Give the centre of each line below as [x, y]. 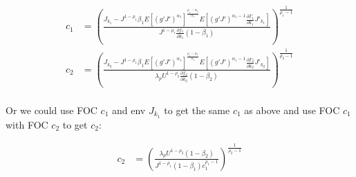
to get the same [197, 110]
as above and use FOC [292, 110]
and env [129, 110]
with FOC [27, 124]
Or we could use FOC [51, 110]
